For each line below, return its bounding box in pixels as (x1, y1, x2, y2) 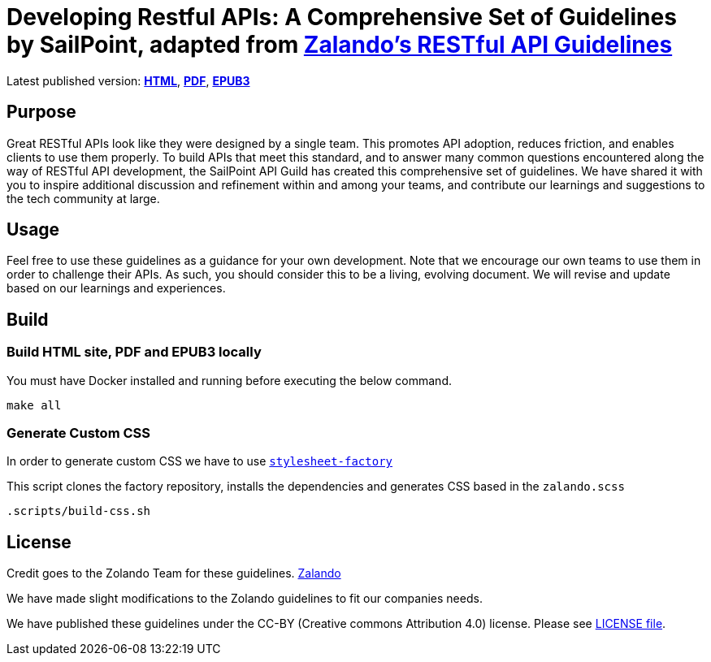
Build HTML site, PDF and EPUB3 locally (7, 344, 262, 361)
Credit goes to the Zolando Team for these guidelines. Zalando (7, 566, 341, 581)
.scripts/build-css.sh (7, 504, 151, 518)
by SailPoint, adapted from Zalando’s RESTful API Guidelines (7, 31, 673, 58)
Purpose (7, 102, 76, 123)
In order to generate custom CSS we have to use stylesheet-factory (7, 454, 393, 469)
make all (7, 398, 62, 412)
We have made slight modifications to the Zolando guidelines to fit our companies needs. (7, 591, 483, 606)
